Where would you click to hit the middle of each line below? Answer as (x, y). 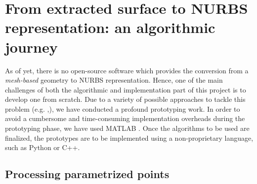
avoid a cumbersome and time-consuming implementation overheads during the (125, 118)
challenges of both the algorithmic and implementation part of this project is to (126, 89)
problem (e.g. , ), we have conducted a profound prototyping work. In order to (123, 108)
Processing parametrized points (87, 174)
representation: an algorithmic (110, 27)
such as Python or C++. (43, 147)
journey (31, 46)
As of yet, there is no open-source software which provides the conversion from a (127, 70)
